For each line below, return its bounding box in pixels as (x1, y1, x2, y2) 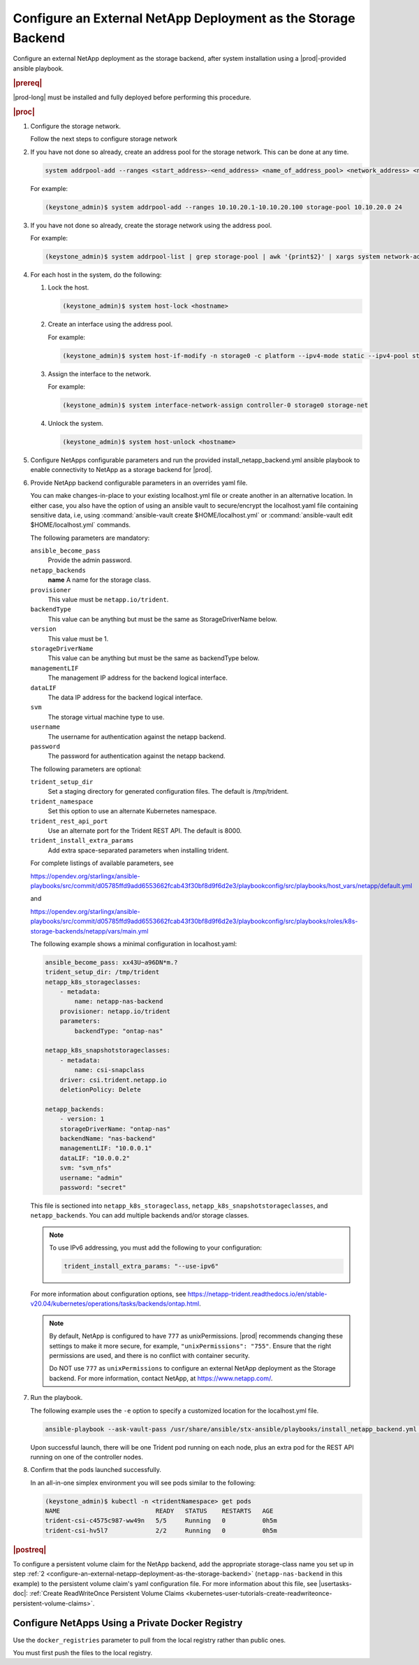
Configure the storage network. (30, 122, 122, 130)
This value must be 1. (47, 634, 109, 643)
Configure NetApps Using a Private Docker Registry (13, 1617, 243, 1629)
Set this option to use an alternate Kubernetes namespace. (47, 807, 217, 815)
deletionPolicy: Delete (59, 1085, 141, 1094)
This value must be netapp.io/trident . (47, 595, 169, 604)
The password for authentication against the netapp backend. (47, 752, 226, 760)
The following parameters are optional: (30, 764, 142, 773)
